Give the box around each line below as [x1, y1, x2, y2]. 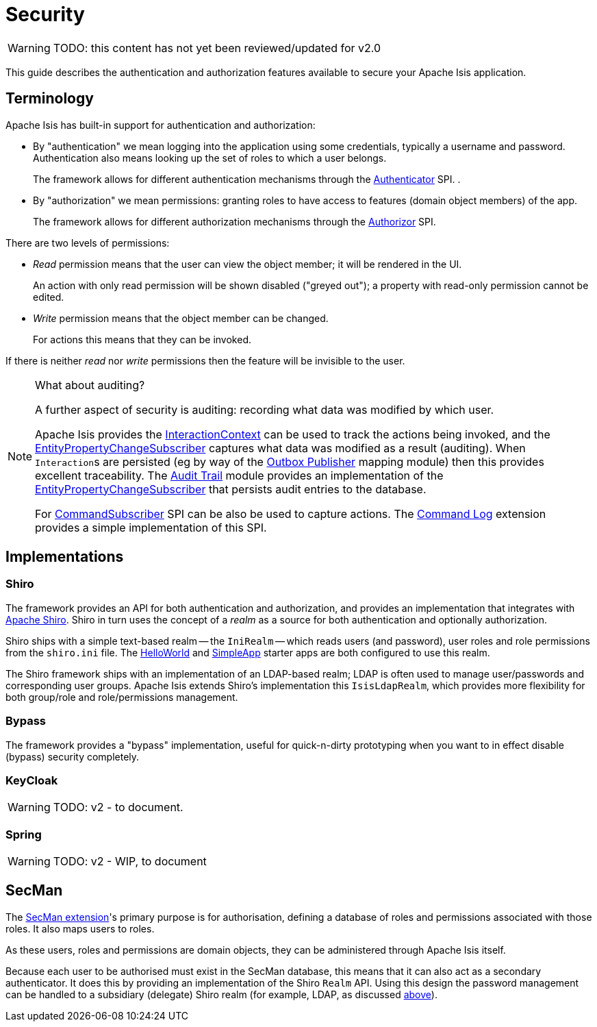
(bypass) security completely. [5, 750, 140, 763]
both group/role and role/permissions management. [5, 691, 238, 703]
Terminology [5, 90, 94, 108]
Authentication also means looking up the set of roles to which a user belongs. [33, 151, 387, 164]
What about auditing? [35, 378, 145, 392]
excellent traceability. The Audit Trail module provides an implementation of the [35, 468, 444, 482]
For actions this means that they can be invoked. [33, 333, 251, 345]
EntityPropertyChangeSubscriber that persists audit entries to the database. [35, 482, 427, 496]
